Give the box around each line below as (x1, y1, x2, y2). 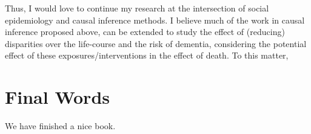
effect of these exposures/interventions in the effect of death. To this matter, (5, 49, 289, 62)
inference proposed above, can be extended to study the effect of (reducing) (5, 25, 285, 38)
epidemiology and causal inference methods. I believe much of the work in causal (5, 13, 305, 26)
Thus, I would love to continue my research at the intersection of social (5, 2, 269, 14)
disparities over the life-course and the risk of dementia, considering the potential (5, 37, 307, 49)
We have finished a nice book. (5, 120, 116, 132)
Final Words (5, 85, 110, 109)
